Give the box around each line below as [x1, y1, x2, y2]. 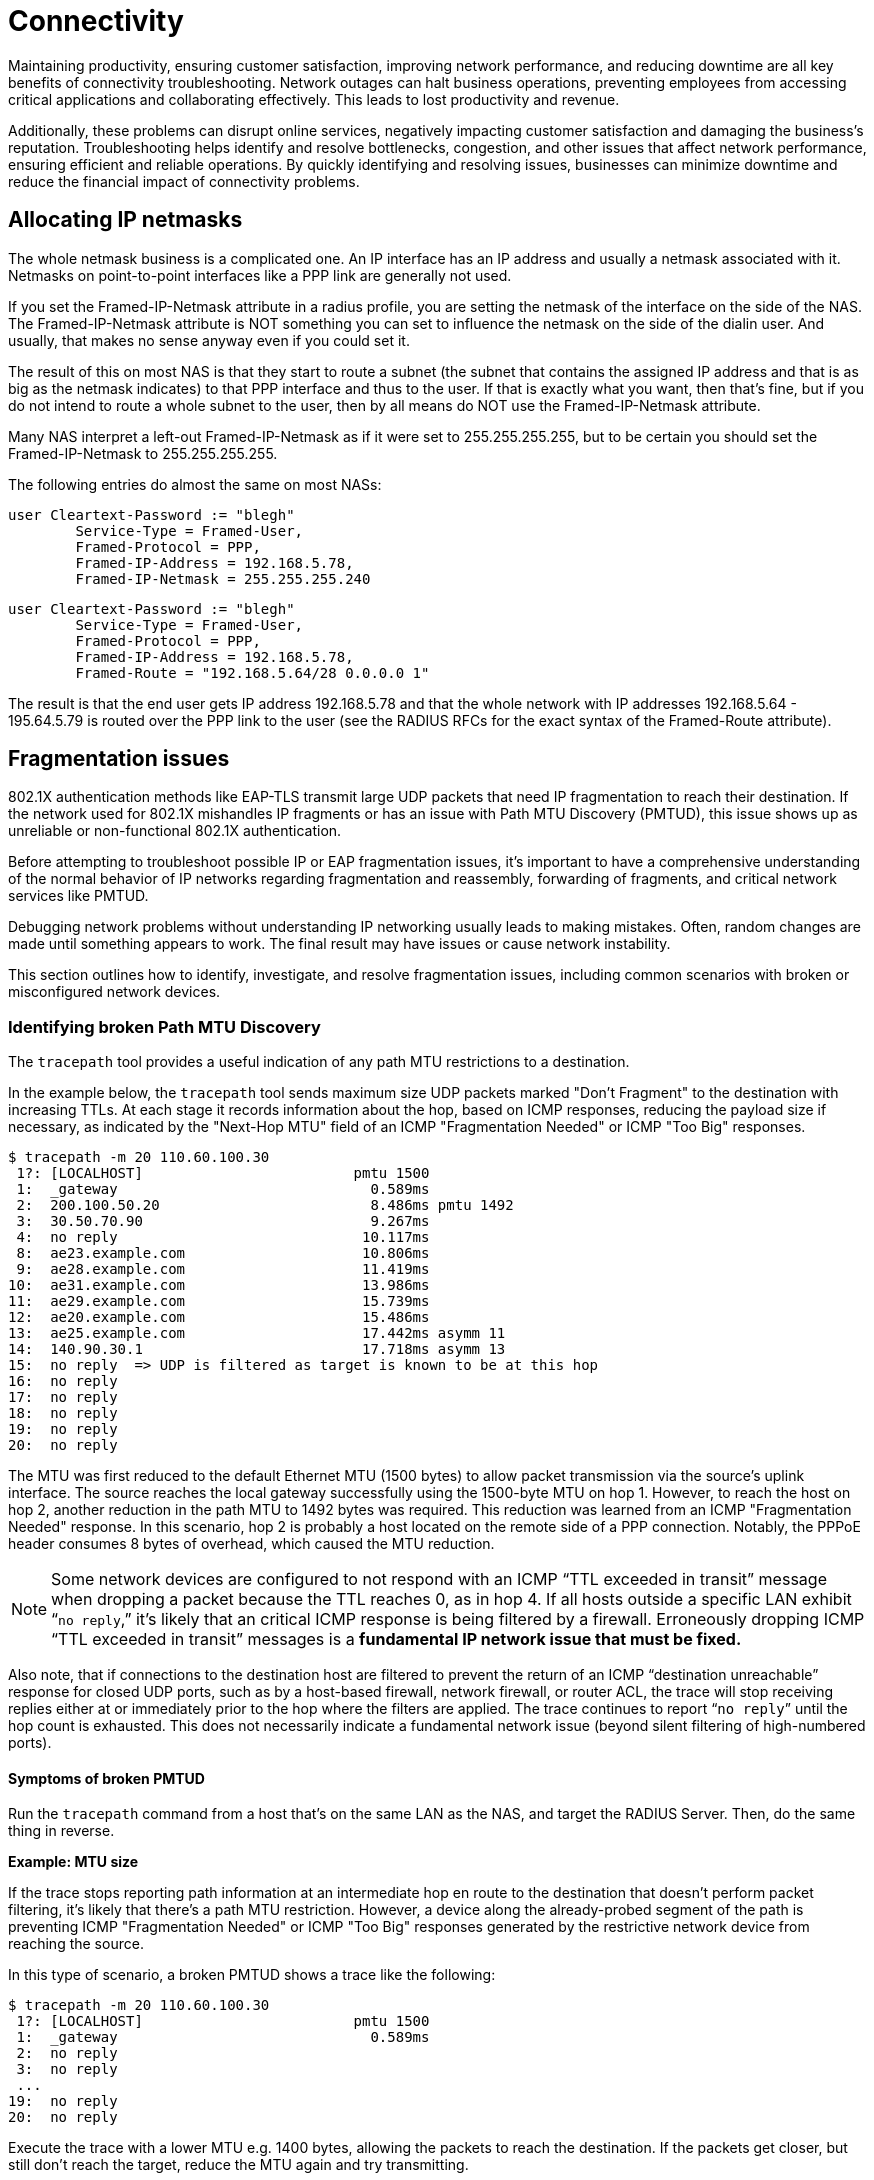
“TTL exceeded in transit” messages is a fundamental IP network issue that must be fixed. [51, 1629, 742, 1650]
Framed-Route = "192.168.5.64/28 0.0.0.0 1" [75, 664, 430, 681]
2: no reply [16, 2045, 118, 2062]
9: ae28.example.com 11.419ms [16, 1261, 430, 1278]
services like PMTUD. [8, 887, 149, 905]
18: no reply [8, 1405, 118, 1422]
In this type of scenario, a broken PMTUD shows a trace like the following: [8, 1966, 496, 1984]
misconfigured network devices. [8, 983, 221, 1001]
